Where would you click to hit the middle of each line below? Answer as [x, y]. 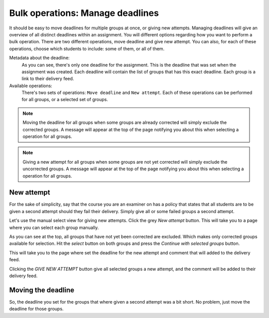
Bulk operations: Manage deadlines [84, 13]
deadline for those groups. [36, 309]
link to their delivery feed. [48, 79]
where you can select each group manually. [54, 227]
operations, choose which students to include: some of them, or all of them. [87, 49]
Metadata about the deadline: [39, 58]
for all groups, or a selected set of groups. [65, 100]
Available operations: [31, 86]
